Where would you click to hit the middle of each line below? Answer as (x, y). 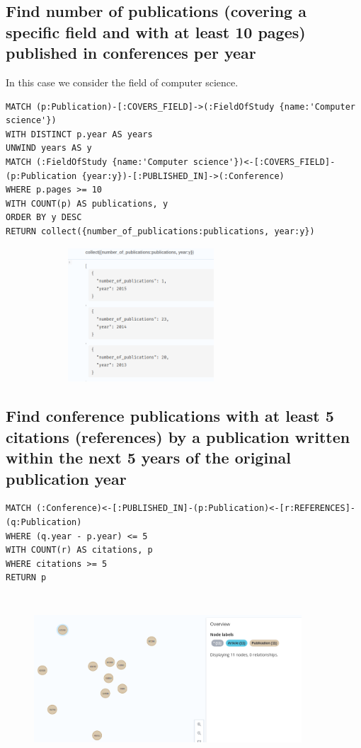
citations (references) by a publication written (178, 436)
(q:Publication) (44, 523)
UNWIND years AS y (49, 148)
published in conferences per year (131, 53)
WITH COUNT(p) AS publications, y (87, 203)
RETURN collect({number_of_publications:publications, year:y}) (160, 231)
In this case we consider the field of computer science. (122, 82)
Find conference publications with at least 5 (170, 416)
